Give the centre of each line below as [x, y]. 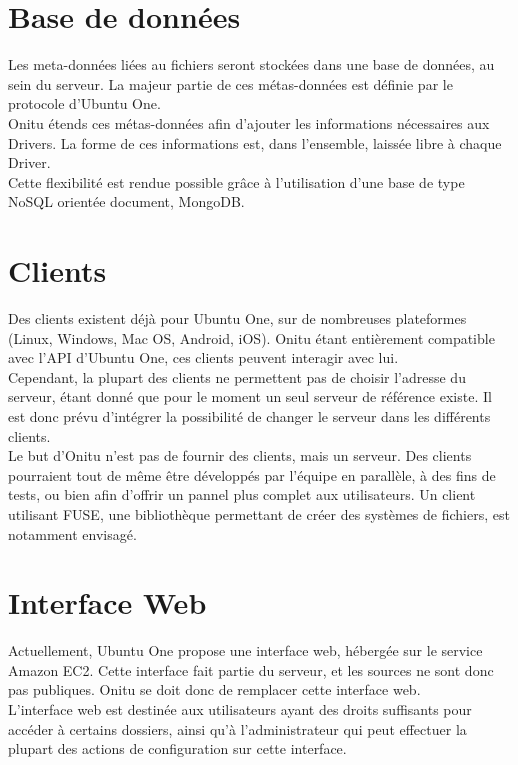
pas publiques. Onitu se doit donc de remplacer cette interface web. [214, 689]
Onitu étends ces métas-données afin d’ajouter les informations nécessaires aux [249, 122]
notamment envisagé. [72, 533]
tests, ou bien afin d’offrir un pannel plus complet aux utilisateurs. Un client [242, 494]
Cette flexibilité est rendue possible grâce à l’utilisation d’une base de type [236, 181]
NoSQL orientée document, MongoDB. [126, 201]
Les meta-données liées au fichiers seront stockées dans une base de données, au [251, 64]
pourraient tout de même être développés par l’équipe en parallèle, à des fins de [252, 474]
